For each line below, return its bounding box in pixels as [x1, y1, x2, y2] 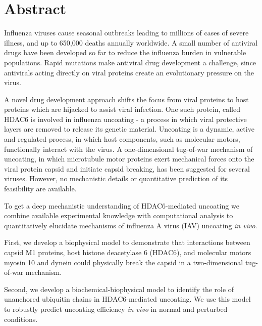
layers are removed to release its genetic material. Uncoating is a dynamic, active [4, 124, 254, 134]
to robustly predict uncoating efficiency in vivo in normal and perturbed [4, 303, 228, 314]
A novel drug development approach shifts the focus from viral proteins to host [4, 94, 249, 104]
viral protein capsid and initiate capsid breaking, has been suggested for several [4, 163, 250, 174]
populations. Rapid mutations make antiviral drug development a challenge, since [4, 57, 256, 67]
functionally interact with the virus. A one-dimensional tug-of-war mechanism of [4, 143, 253, 154]
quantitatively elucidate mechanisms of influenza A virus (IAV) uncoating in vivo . [4, 220, 257, 230]
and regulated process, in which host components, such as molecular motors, [4, 134, 240, 144]
